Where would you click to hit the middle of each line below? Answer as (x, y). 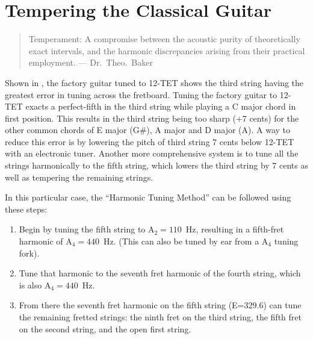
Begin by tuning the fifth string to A (87, 229)
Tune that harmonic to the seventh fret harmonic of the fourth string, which (160, 273)
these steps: (26, 209)
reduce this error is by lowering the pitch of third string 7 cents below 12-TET (150, 141)
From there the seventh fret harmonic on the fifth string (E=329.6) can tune (160, 305)
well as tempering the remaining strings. (79, 177)
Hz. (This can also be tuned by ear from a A (186, 241)
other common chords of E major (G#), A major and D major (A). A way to (148, 130)
